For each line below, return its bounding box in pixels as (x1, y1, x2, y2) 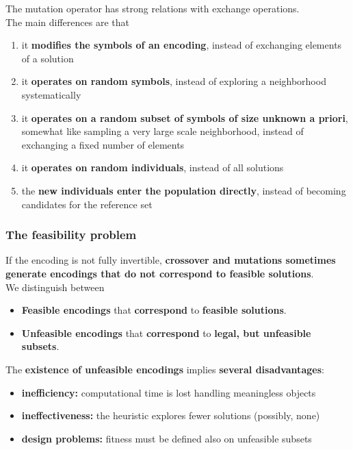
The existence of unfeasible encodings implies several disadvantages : (5, 362, 324, 376)
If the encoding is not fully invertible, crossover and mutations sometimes (5, 253, 336, 267)
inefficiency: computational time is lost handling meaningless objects (21, 385, 316, 399)
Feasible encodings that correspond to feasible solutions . (21, 303, 287, 317)
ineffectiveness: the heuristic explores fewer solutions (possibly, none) (21, 408, 320, 423)
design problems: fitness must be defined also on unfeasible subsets (21, 431, 312, 445)
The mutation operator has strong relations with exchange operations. (5, 1, 300, 15)
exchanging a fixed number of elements (21, 137, 185, 151)
